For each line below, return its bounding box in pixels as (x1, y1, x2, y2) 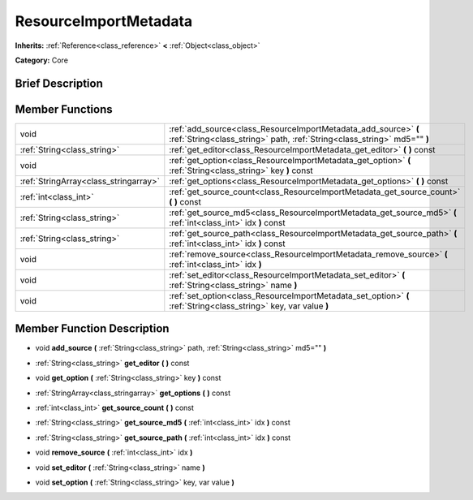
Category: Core (15, 55, 69, 65)
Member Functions (15, 102, 113, 116)
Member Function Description (15, 321, 170, 336)
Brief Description (15, 76, 103, 90)
